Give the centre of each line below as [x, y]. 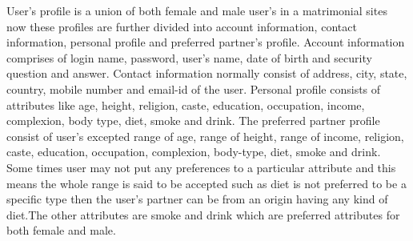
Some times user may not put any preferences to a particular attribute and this [201, 167]
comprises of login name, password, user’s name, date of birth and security [189, 57]
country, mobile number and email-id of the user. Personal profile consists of [194, 88]
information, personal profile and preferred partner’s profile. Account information [206, 42]
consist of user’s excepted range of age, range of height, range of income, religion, [205, 136]
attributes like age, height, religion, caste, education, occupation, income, [186, 104]
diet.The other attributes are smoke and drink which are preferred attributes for [203, 214]
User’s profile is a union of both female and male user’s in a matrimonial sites [197, 10]
